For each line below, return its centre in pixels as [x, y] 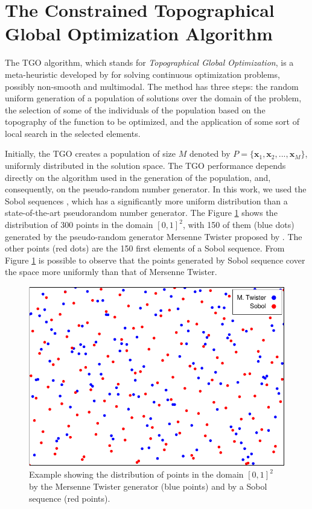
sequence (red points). [70, 498]
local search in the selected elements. [73, 133]
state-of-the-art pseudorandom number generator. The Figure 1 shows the [141, 213]
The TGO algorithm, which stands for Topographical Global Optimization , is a [149, 62]
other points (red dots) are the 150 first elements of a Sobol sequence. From [145, 248]
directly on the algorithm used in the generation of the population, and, [138, 177]
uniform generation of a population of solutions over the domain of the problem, [153, 98]
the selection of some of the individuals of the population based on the [135, 109]
